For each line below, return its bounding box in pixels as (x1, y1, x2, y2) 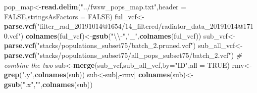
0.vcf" (4, 30, 21, 41)
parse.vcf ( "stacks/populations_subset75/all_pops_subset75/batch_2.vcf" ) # (4, 49, 242, 60)
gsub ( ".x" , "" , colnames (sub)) (4, 79, 93, 89)
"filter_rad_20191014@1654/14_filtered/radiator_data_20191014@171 (37, 21, 254, 31)
